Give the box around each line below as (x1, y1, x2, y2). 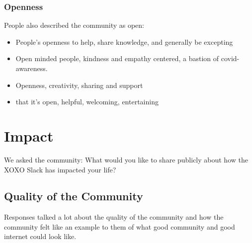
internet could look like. (4, 231, 77, 242)
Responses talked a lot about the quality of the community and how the (4, 212, 224, 222)
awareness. (15, 63, 48, 73)
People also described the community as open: (4, 20, 145, 30)
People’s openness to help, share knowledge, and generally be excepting (15, 36, 233, 47)
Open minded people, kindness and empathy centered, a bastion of (15, 53, 219, 64)
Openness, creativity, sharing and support (15, 80, 143, 90)
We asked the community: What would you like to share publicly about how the (4, 154, 248, 164)
